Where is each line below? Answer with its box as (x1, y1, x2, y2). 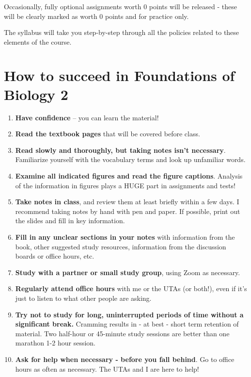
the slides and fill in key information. (15, 215, 125, 226)
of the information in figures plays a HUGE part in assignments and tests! (15, 180, 235, 190)
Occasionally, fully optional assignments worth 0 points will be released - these (4, 1, 237, 11)
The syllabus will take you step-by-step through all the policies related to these (4, 27, 239, 37)
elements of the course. (4, 36, 72, 47)
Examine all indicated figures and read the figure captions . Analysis (15, 171, 243, 181)
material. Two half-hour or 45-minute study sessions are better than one (15, 328, 230, 338)
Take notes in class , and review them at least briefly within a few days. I (15, 197, 239, 207)
